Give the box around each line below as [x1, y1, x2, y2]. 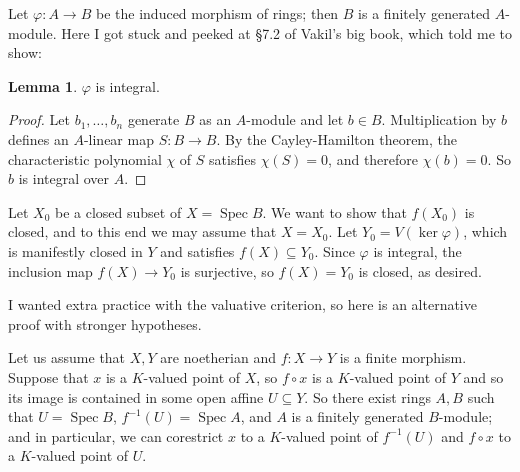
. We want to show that [262, 201, 407, 222]
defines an [8, 128, 69, 149]
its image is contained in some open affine [8, 386, 264, 407]
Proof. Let [8, 109, 70, 130]
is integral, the [373, 240, 462, 261]
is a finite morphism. [339, 347, 467, 368]
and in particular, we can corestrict [8, 425, 224, 446]
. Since [314, 240, 355, 261]
